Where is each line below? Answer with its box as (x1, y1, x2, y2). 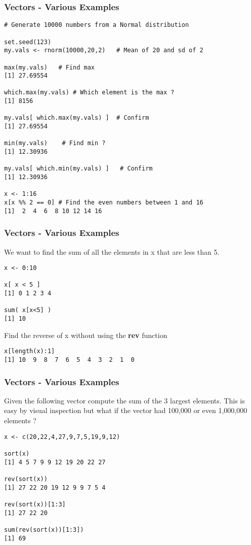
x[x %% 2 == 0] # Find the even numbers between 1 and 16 (4, 199, 203, 206)
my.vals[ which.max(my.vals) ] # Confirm (4, 114, 149, 122)
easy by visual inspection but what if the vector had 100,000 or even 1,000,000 (4, 405, 247, 416)
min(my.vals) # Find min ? (4, 140, 106, 147)
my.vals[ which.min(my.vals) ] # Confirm (4, 165, 153, 173)
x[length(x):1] (4, 348, 55, 355)
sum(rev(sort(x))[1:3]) (4, 526, 84, 533)
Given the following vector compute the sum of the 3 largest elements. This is (4, 395, 245, 405)
